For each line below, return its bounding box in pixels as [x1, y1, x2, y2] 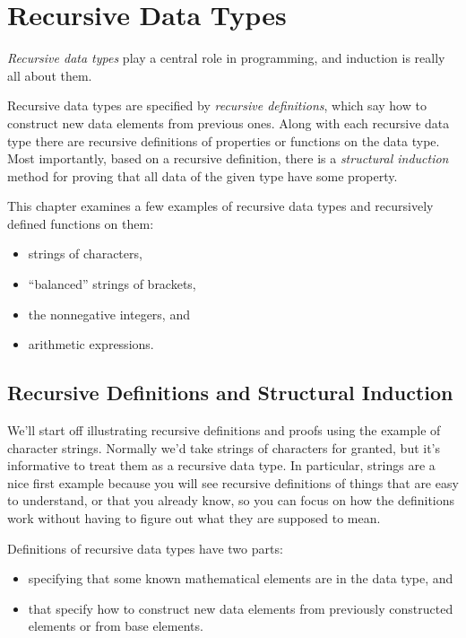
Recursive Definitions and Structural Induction [7, 379, 453, 406]
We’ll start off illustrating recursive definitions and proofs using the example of [7, 421, 441, 440]
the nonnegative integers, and [28, 304, 190, 323]
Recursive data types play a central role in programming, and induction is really [7, 48, 445, 67]
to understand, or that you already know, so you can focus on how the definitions [7, 491, 455, 510]
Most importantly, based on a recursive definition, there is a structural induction [7, 149, 449, 168]
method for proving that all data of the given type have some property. [7, 166, 398, 185]
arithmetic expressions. [28, 335, 154, 354]
